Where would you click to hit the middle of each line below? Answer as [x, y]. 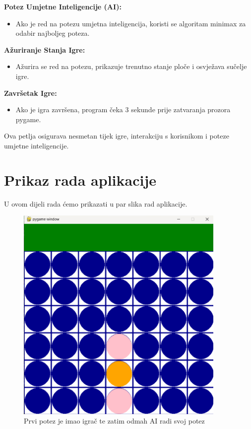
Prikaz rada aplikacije [80, 179]
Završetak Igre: [31, 93]
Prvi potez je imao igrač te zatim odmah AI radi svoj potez [114, 421]
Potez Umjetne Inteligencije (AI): [63, 6]
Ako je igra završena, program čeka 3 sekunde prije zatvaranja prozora [123, 109]
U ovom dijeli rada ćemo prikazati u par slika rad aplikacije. [96, 203]
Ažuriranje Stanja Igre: [45, 49]
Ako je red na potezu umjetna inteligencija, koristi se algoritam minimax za [131, 23]
